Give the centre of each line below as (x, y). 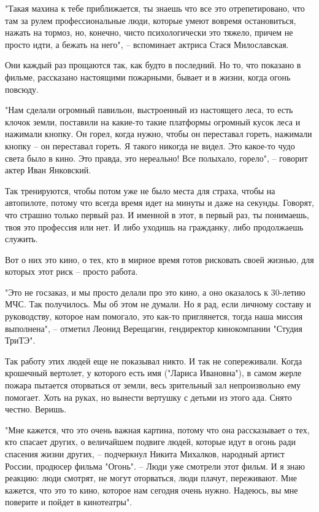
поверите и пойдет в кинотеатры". (69, 502)
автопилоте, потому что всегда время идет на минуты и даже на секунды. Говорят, (160, 203)
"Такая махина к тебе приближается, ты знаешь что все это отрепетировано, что (155, 8)
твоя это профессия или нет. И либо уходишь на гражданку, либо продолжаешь (154, 226)
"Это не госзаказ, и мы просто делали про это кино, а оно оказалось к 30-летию (155, 292)
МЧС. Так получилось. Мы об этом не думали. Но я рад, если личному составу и (158, 304)
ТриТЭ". (20, 340)
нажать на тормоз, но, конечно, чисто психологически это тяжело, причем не (149, 32)
